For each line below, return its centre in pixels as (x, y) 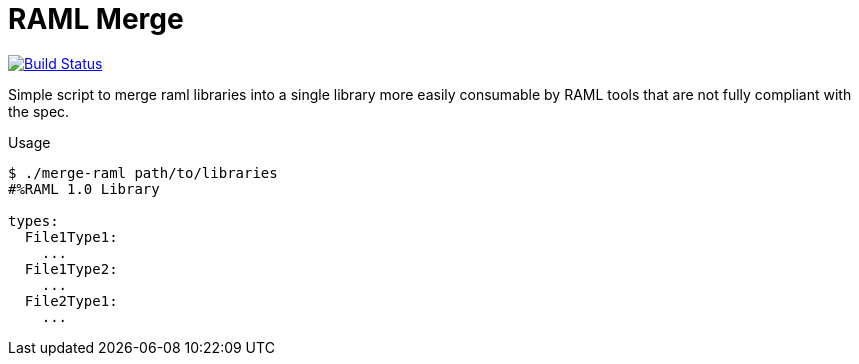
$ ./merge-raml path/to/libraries (143, 172)
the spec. (39, 111)
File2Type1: (71, 300)
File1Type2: (71, 268)
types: (33, 220)
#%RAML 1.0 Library (84, 188)
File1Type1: (71, 236)
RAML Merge (96, 19)
